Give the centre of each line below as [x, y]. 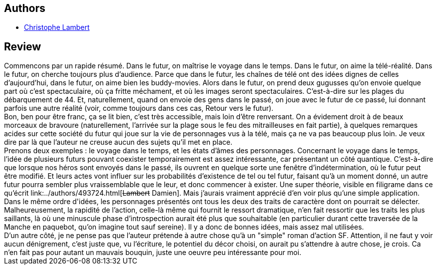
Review [23, 46]
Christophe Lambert [57, 27]
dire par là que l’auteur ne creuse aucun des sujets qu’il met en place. [118, 142]
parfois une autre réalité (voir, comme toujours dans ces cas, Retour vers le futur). [139, 108]
